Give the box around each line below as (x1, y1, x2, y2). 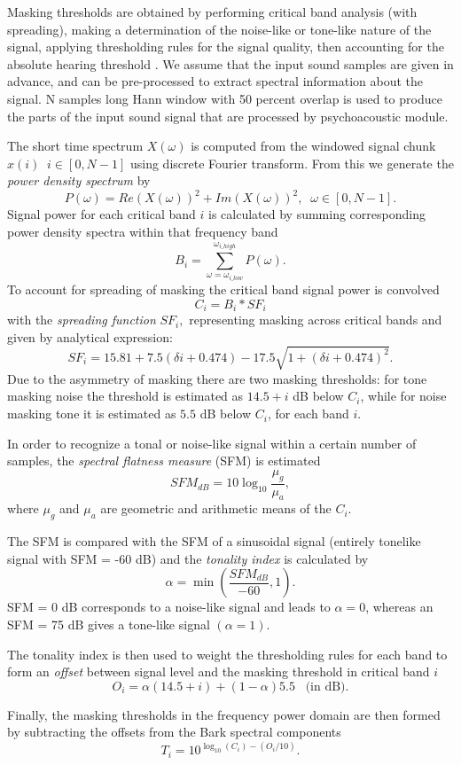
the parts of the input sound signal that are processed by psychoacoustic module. (7, 106, 449, 125)
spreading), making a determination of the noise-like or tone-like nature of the (7, 20, 432, 38)
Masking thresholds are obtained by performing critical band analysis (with (7, 3, 418, 20)
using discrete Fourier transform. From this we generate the (129, 153, 454, 172)
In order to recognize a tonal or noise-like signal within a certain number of (7, 433, 417, 452)
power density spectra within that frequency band (7, 222, 278, 241)
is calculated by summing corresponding (208, 205, 426, 223)
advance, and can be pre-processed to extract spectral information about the (7, 72, 424, 90)
